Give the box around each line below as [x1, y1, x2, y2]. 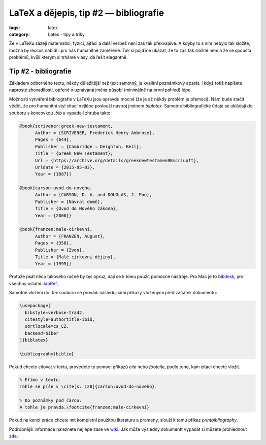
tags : [9, 25, 20, 31]
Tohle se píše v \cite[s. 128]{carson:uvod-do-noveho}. [19, 384, 158, 389]
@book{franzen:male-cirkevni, [19, 227, 93, 232]
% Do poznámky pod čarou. [19, 398, 82, 403]
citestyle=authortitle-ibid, [25, 316, 96, 322]
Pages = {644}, [35, 137, 72, 142]
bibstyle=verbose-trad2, [25, 309, 85, 315]
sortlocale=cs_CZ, [25, 323, 69, 329]
